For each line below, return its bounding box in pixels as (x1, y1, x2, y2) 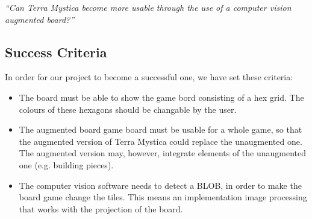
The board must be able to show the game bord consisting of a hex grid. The (19, 90, 304, 103)
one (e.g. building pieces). (19, 158, 114, 171)
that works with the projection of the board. (19, 202, 183, 215)
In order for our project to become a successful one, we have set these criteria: (5, 71, 293, 83)
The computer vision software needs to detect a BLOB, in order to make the (19, 179, 302, 191)
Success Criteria (5, 42, 107, 61)
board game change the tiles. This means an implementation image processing (19, 191, 307, 203)
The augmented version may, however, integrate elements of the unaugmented (19, 147, 307, 159)
